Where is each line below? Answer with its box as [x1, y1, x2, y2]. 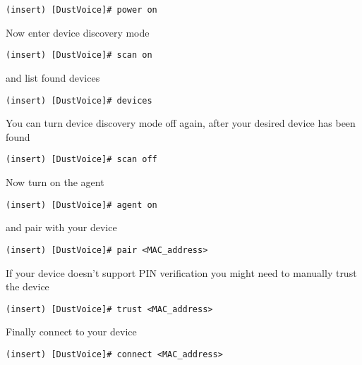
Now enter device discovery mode [6, 25, 150, 39]
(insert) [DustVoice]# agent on [6, 199, 157, 210]
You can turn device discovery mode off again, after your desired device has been [6, 116, 356, 130]
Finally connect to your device [6, 324, 137, 339]
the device [6, 279, 49, 294]
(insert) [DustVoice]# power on [6, 5, 157, 15]
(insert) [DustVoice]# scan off [6, 154, 157, 165]
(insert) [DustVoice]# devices [6, 95, 152, 106]
